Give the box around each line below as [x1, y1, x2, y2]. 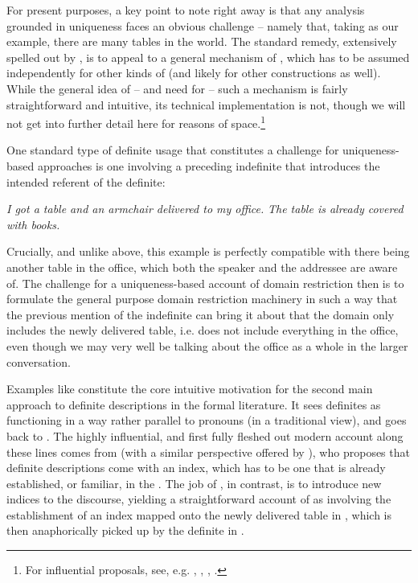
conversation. [6, 353, 71, 370]
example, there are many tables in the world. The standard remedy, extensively [6, 33, 397, 50]
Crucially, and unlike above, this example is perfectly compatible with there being [6, 243, 410, 260]
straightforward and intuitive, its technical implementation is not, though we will [6, 96, 406, 113]
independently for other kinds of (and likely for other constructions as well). [6, 64, 381, 81]
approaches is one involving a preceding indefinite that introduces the [37, 158, 380, 174]
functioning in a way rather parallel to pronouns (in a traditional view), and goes [6, 412, 407, 429]
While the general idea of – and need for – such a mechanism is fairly [6, 80, 348, 96]
